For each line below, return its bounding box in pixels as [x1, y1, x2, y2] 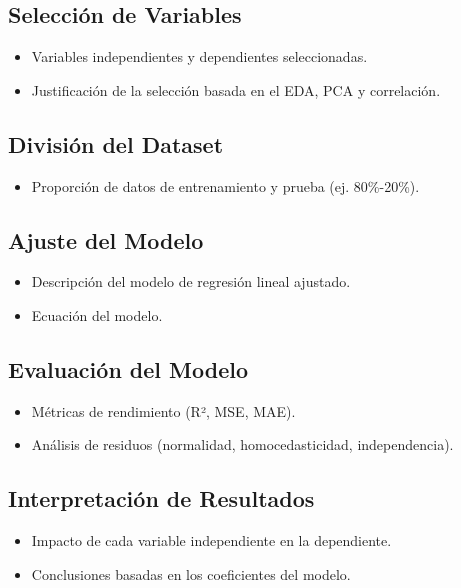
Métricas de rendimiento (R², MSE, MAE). [31, 400, 296, 421]
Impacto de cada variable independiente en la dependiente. [31, 530, 392, 551]
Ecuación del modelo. [31, 304, 163, 325]
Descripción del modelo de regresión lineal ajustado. [31, 271, 351, 292]
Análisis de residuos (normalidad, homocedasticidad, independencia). [31, 434, 454, 455]
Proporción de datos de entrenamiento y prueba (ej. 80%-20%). [31, 175, 420, 196]
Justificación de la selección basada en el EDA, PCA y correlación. [31, 79, 441, 100]
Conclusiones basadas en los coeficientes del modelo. [31, 563, 351, 584]
